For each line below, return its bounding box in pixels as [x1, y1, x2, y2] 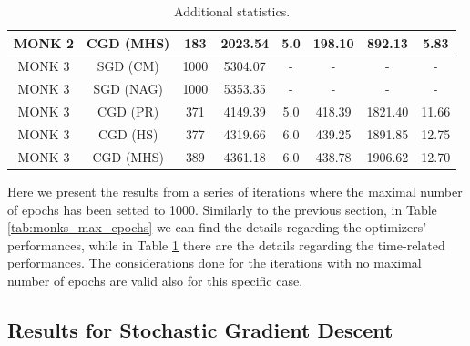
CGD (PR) [97, 102, 159, 121]
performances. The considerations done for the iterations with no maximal [7, 253, 422, 272]
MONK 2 [14, 33, 75, 52]
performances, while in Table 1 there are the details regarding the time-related [7, 235, 445, 254]
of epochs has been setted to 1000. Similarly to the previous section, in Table [7, 199, 437, 219]
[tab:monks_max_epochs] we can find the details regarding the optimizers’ [7, 218, 427, 237]
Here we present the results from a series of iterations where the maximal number [7, 181, 463, 200]
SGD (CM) [97, 56, 159, 76]
